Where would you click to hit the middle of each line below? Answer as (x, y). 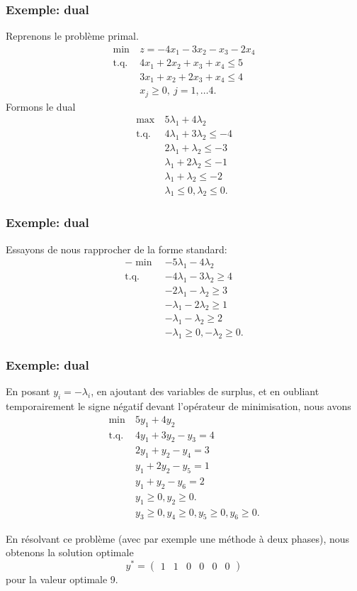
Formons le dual (41, 106)
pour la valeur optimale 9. (62, 579)
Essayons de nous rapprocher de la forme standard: (117, 249)
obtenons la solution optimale (70, 552)
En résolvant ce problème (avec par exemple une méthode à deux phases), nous (178, 538)
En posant (28, 391)
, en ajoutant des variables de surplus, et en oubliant (205, 391)
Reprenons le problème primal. (72, 36)
